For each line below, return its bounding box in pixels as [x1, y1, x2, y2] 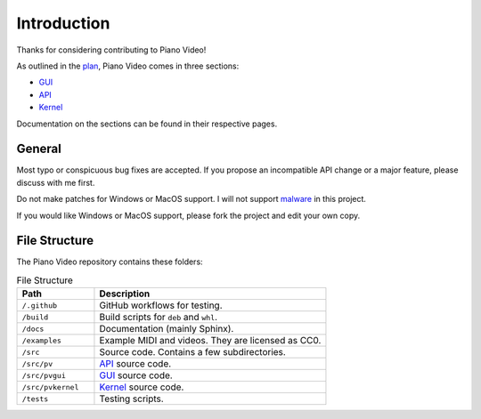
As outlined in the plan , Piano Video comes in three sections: [16, 60, 240, 71]
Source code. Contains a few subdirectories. [99, 346, 287, 359]
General [16, 141, 62, 157]
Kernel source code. [99, 381, 184, 393]
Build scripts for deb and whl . [99, 311, 218, 324]
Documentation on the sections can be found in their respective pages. [16, 118, 278, 129]
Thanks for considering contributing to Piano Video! [16, 44, 207, 55]
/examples [21, 335, 62, 345]
